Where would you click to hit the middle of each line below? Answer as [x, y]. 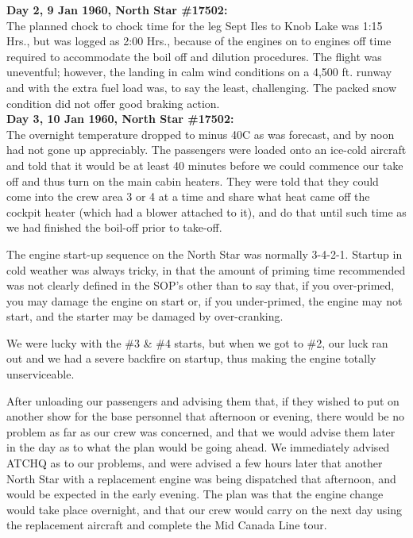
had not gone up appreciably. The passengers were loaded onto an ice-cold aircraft [206, 150]
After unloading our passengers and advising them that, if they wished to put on [203, 400]
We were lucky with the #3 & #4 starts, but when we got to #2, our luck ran [197, 342]
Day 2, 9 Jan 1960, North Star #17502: [117, 10]
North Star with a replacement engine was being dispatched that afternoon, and [201, 478]
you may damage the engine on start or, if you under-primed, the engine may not [205, 300]
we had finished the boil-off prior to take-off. [114, 227]
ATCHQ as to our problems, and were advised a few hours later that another [195, 463]
